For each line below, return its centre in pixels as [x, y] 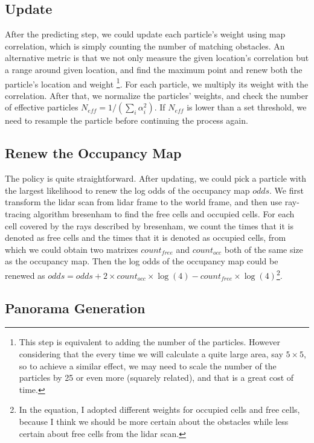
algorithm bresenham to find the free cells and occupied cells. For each [164, 214]
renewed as [25, 275]
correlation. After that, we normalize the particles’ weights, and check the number [157, 95]
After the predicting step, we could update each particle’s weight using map [145, 34]
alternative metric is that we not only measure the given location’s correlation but [157, 58]
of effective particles [42, 107]
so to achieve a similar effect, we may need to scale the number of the [148, 365]
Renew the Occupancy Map [93, 153]
